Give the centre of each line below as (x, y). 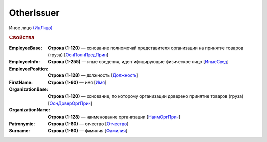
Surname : (20, 131)
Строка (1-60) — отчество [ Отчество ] (88, 124)
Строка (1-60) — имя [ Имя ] (77, 82)
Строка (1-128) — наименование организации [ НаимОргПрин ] (114, 117)
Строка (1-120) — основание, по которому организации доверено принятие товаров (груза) (146, 96)
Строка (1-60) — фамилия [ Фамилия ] (88, 131)
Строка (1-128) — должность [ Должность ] (93, 75)
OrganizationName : (30, 110)
